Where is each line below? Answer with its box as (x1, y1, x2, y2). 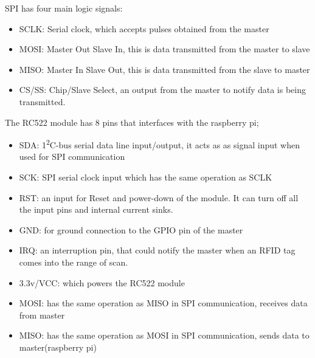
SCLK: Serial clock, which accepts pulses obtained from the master (19, 22, 269, 35)
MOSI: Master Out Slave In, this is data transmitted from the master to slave (19, 43, 310, 55)
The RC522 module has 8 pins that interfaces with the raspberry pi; (5, 115, 259, 128)
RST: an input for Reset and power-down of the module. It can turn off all (19, 191, 299, 204)
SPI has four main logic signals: (5, 2, 123, 14)
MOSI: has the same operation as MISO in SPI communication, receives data (19, 297, 308, 309)
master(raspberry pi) (19, 340, 97, 353)
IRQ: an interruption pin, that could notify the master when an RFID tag (19, 244, 296, 256)
